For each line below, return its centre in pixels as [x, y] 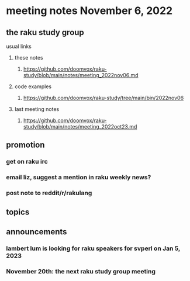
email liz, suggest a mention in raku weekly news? [79, 178]
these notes [29, 58]
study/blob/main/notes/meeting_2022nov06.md [81, 75]
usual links [19, 46]
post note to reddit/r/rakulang [49, 193]
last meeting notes [37, 109]
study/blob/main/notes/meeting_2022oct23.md [80, 126]
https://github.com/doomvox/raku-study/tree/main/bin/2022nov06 [103, 98]
